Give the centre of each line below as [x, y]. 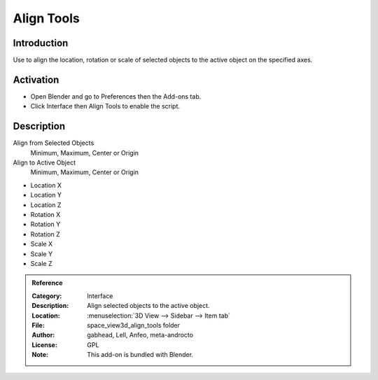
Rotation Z [45, 234]
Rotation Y [45, 225]
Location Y [46, 195]
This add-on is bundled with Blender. [140, 355]
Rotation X [45, 214]
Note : [40, 355]
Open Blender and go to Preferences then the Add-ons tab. [116, 96]
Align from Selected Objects [54, 143]
